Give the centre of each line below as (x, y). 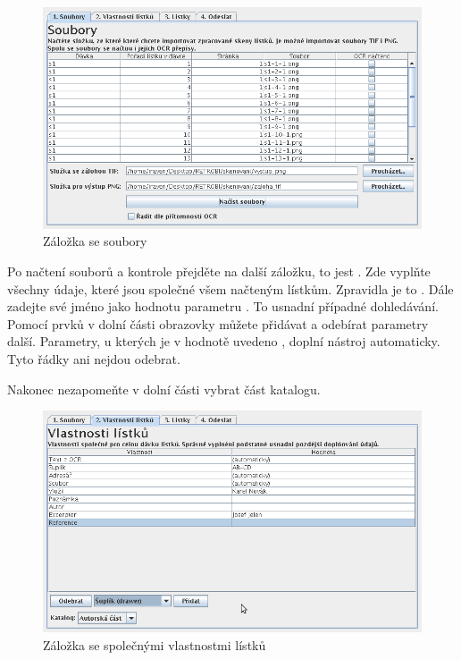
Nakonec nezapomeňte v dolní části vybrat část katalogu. (164, 389)
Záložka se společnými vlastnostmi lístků (155, 644)
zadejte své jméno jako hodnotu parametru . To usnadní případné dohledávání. (223, 306)
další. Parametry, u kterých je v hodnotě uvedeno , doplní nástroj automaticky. (224, 341)
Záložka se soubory (95, 241)
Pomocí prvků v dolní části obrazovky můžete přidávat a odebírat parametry (218, 323)
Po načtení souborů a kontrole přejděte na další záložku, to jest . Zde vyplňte (219, 271)
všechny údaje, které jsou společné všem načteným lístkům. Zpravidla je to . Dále (230, 288)
